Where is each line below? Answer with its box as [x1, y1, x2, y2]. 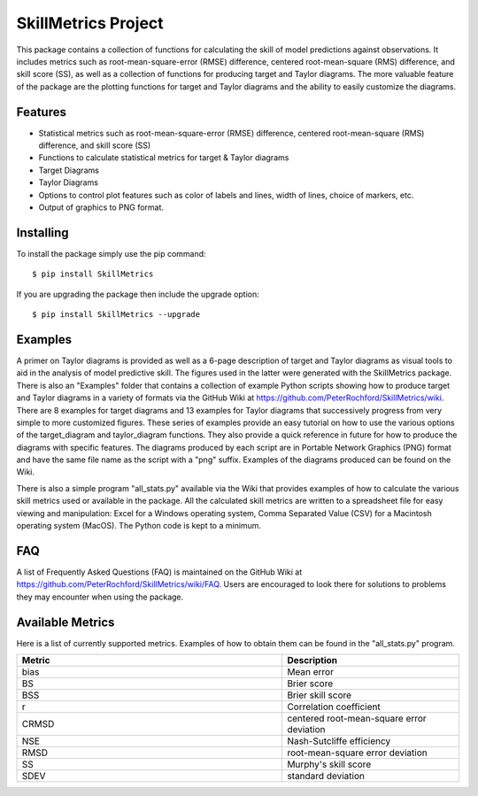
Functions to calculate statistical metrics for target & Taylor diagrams [38, 152, 289, 163]
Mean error [287, 666, 334, 678]
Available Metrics [16, 614, 115, 630]
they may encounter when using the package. [16, 591, 184, 602]
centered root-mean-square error [287, 713, 427, 725]
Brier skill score [287, 689, 352, 701]
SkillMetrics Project [16, 13, 164, 33]
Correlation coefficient [287, 700, 381, 713]
